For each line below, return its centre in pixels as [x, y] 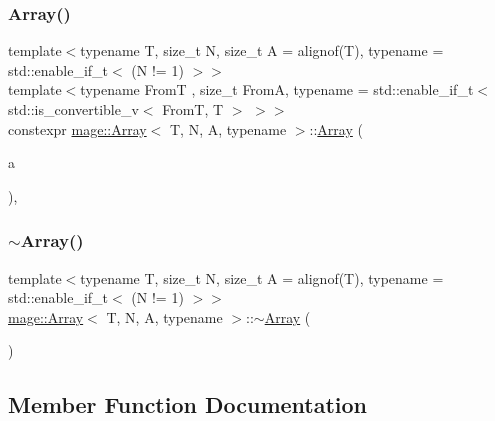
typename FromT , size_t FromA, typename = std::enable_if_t [277, 89]
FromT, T [193, 109]
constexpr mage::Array [77, 128]
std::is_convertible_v [73, 109]
